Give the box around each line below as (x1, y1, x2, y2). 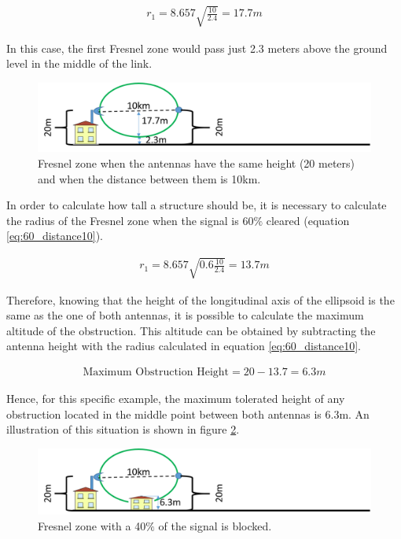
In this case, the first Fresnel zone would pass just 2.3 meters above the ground (6, 39, 388, 56)
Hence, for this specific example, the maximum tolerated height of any (6, 389, 345, 406)
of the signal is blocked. (158, 517, 272, 533)
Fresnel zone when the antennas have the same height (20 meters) (38, 154, 355, 171)
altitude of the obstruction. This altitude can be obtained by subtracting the (6, 322, 376, 338)
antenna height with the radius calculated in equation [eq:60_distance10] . (6, 338, 361, 354)
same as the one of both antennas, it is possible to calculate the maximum (6, 307, 364, 323)
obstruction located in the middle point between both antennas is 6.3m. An (6, 405, 370, 422)
